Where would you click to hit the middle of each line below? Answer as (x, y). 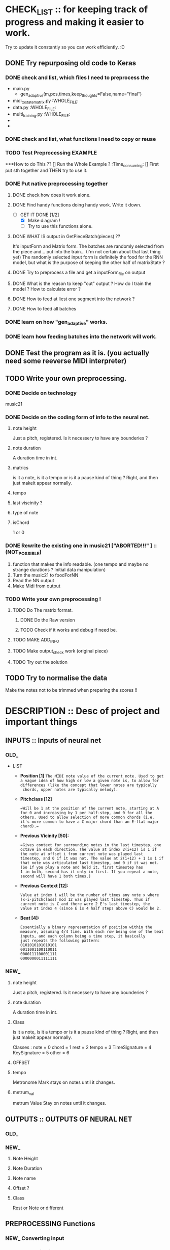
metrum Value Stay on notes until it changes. (59, 1103)
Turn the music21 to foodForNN (45, 575)
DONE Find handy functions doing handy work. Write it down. (77, 204)
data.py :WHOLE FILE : (34, 108)
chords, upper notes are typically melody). (70, 790)
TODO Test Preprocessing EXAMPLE (51, 153)
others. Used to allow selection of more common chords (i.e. (87, 817)
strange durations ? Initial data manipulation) (59, 569)
